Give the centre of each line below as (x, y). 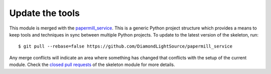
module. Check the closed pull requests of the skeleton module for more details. (92, 64)
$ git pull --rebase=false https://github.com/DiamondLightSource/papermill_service (125, 46)
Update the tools (44, 13)
